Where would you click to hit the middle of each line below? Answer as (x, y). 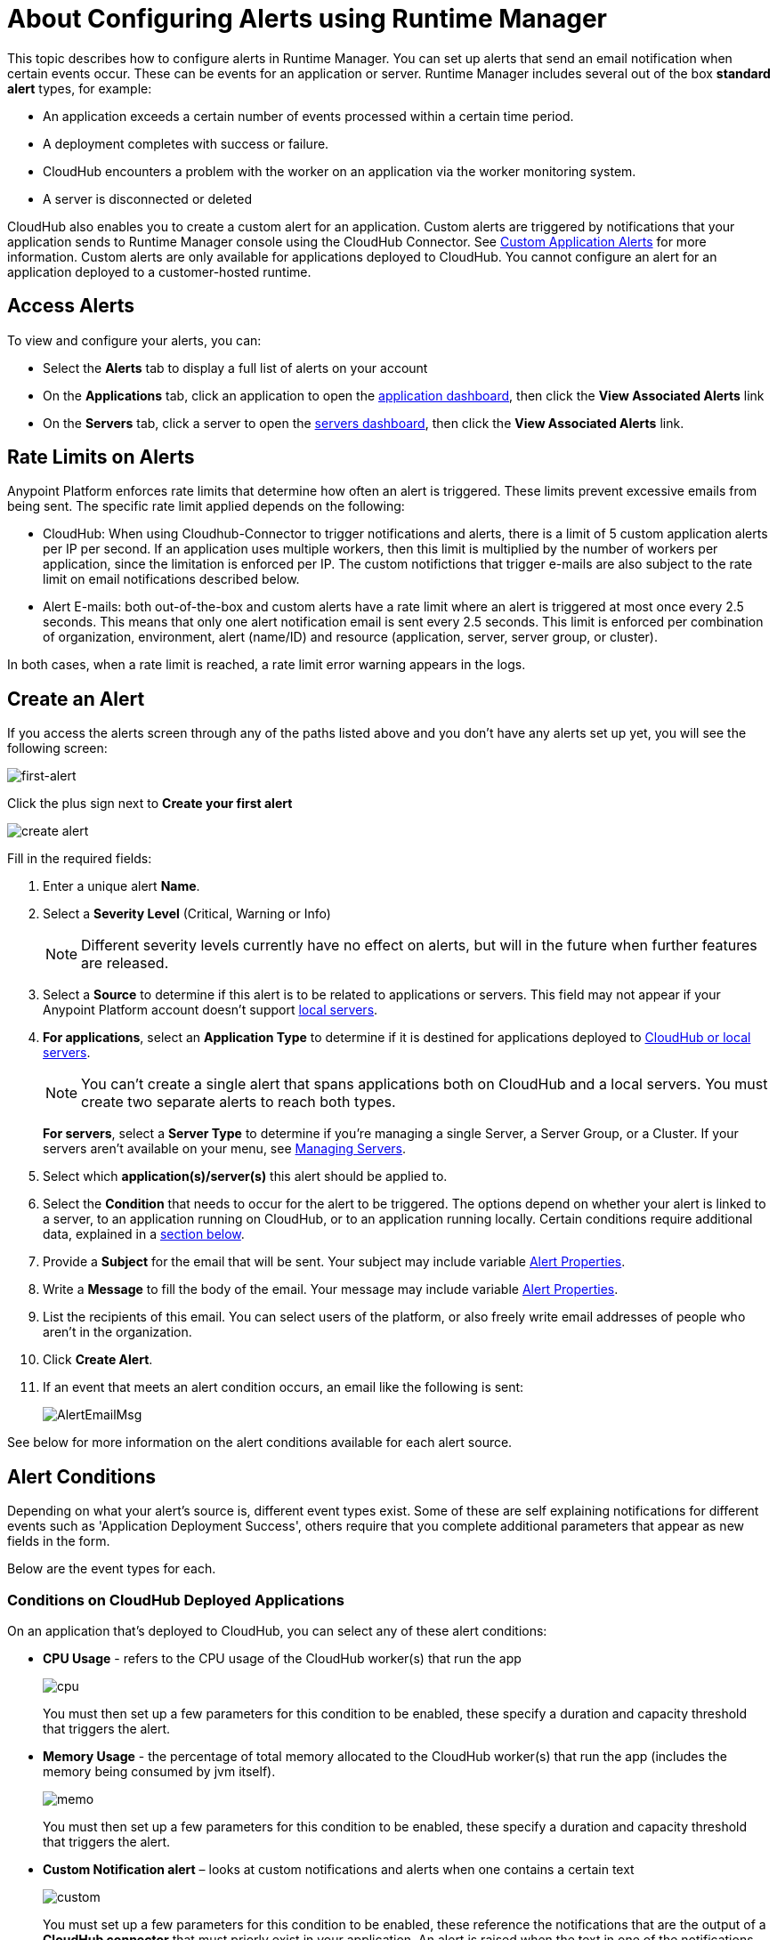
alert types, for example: (80, 88)
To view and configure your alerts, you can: (134, 340)
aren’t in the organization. (117, 1332)
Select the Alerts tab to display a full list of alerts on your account (235, 368)
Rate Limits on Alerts (101, 457)
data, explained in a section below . (144, 1234)
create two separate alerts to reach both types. (239, 1102)
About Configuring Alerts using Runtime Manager (308, 19)
